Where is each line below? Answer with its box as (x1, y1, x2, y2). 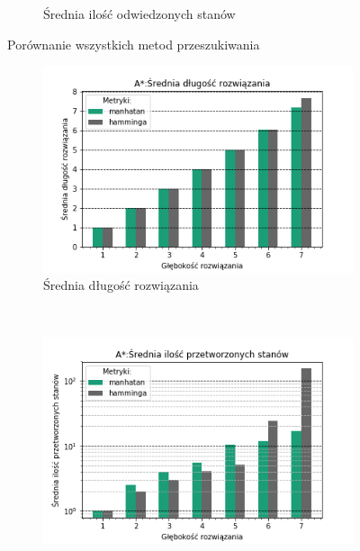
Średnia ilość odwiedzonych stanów (43, 5, 236, 23)
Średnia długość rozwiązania (43, 275, 199, 294)
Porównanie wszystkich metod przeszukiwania (7, 34, 260, 53)
